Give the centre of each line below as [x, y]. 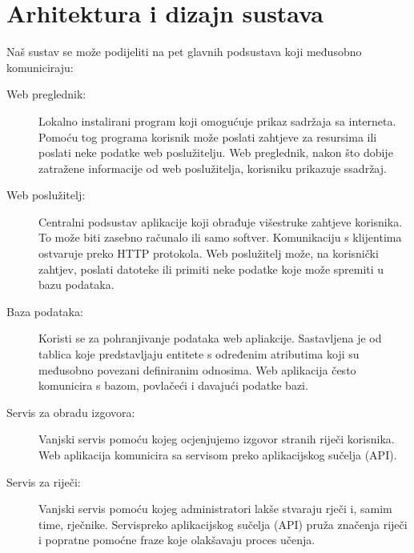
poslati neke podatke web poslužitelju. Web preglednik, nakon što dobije [216, 152]
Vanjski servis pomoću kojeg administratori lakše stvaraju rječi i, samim [215, 509]
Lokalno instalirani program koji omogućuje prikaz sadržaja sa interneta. [217, 120]
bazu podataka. [76, 285]
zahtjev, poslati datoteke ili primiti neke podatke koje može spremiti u [211, 268]
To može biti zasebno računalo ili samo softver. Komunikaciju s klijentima [220, 237]
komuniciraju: [40, 67]
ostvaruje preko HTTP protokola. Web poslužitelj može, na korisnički [209, 253]
